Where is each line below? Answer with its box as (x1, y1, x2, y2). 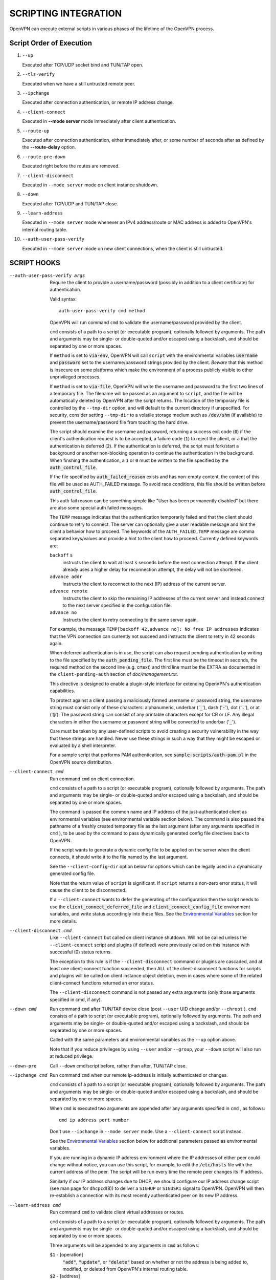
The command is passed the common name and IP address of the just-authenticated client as (50, 809, 247, 815)
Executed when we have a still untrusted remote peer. (22, 80, 135, 87)
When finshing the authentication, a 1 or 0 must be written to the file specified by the (50, 457, 228, 463)
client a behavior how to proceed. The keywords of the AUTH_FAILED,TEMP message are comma (50, 528, 255, 535)
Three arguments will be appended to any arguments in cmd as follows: (50, 1242, 199, 1248)
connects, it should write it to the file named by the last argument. (50, 854, 188, 860)
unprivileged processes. (50, 374, 101, 380)
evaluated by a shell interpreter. (50, 742, 117, 749)
